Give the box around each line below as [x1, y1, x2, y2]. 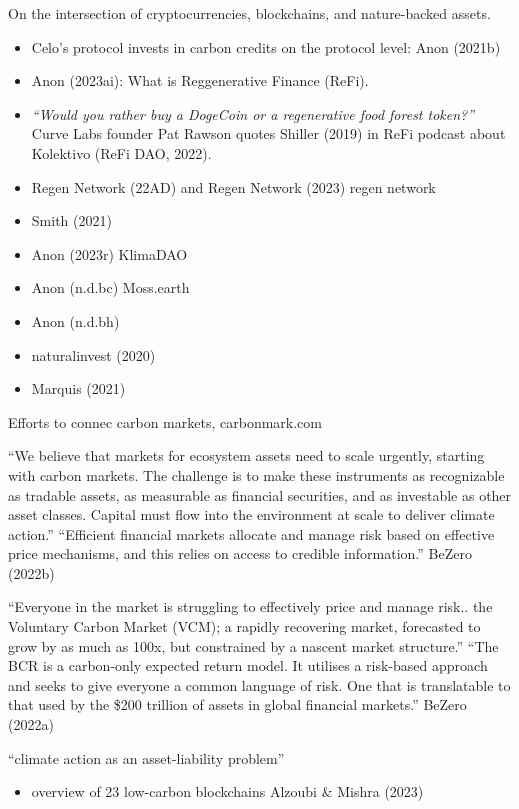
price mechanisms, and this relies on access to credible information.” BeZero [8, 543, 472, 564]
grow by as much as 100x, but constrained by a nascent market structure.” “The [8, 635, 499, 656]
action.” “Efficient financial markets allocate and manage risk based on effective [8, 523, 495, 544]
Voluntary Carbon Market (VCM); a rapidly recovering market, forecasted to [8, 616, 481, 637]
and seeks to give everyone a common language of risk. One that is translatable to [8, 674, 511, 695]
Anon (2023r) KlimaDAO [31, 243, 188, 264]
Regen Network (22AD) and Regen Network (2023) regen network [31, 176, 436, 197]
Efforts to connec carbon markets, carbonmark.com [8, 411, 322, 432]
